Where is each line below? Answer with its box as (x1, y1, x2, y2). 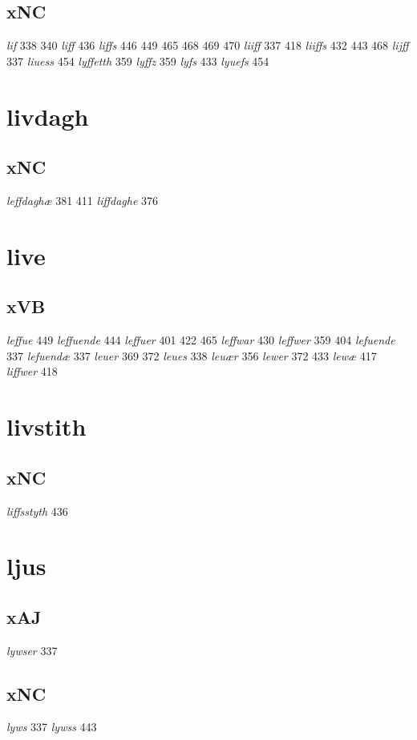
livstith (6, 410, 87, 443)
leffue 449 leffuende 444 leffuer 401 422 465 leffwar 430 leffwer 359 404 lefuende (6, 332, 395, 348)
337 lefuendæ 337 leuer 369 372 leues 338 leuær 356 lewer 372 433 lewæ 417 (6, 347, 377, 364)
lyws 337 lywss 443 (6, 718, 97, 735)
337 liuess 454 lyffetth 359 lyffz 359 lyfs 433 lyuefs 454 (6, 52, 269, 69)
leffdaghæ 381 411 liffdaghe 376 (6, 191, 159, 208)
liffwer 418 (6, 363, 58, 380)
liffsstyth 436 (6, 502, 68, 519)
